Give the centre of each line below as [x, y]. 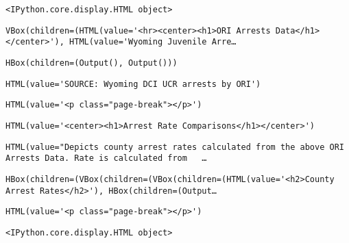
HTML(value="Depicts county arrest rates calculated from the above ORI [175, 147]
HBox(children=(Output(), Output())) [92, 63]
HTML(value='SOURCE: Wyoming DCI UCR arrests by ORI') [133, 84]
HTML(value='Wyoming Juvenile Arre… [153, 42]
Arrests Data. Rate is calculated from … [106, 158]
